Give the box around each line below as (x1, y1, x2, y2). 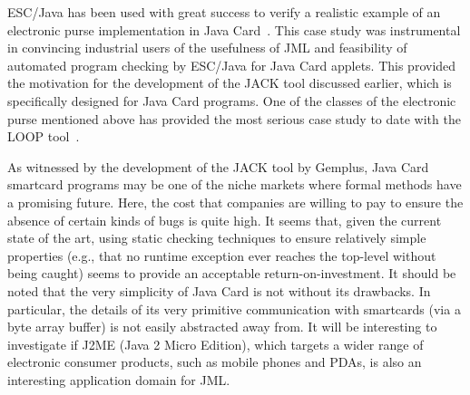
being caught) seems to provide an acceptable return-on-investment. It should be (7, 264, 456, 283)
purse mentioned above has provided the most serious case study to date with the (7, 109, 461, 128)
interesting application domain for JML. (7, 370, 230, 389)
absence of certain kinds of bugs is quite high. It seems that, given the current (7, 210, 442, 229)
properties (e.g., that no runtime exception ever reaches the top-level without (7, 246, 436, 265)
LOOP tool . (7, 127, 80, 146)
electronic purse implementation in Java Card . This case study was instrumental (7, 20, 461, 39)
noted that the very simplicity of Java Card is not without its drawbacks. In (7, 281, 431, 300)
